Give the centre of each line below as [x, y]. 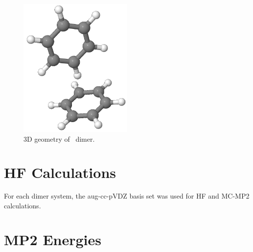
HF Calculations [60, 172]
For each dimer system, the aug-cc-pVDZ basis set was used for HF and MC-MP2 [127, 196]
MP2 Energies [53, 239]
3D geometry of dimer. [59, 139]
